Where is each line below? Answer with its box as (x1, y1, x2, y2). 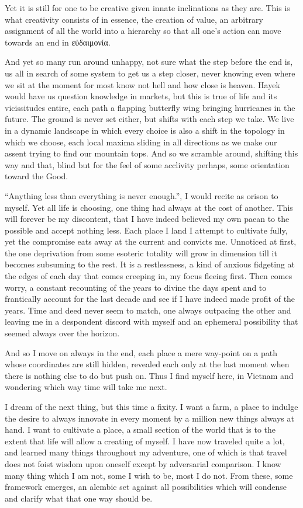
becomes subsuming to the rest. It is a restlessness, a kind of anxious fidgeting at (5, 258, 295, 270)
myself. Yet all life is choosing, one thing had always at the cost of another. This (5, 201, 293, 213)
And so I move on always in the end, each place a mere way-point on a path (5, 346, 278, 359)
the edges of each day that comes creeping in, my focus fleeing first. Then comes (5, 270, 292, 282)
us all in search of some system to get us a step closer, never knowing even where (5, 67, 295, 79)
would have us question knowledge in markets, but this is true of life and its (5, 90, 277, 102)
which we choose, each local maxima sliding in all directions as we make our (5, 135, 277, 148)
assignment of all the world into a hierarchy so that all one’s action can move (5, 25, 281, 37)
